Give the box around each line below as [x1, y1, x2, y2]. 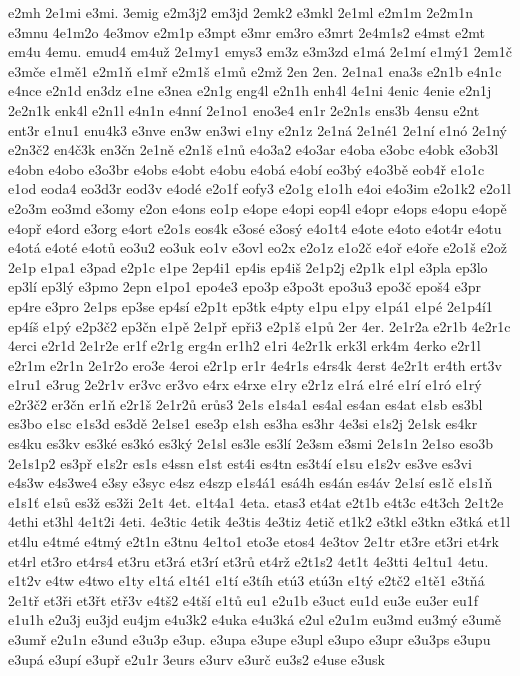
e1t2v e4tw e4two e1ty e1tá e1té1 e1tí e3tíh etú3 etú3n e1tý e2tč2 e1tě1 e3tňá [8, 570, 485, 591]
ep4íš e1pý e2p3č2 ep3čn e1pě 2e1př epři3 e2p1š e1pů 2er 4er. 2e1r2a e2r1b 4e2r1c [8, 315, 511, 336]
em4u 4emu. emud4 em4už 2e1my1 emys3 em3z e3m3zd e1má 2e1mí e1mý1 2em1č [8, 41, 512, 62]
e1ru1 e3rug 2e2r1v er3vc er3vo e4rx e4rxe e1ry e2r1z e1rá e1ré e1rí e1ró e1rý [8, 374, 482, 395]
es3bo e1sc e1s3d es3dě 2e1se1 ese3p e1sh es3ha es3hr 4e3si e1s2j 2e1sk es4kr [8, 413, 478, 434]
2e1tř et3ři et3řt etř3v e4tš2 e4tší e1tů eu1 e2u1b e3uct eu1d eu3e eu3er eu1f [8, 589, 479, 610]
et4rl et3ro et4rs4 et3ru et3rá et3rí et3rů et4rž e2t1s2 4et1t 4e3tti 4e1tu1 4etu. [8, 550, 489, 571]
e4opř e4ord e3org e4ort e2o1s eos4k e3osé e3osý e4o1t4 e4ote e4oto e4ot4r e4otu [8, 217, 502, 238]
